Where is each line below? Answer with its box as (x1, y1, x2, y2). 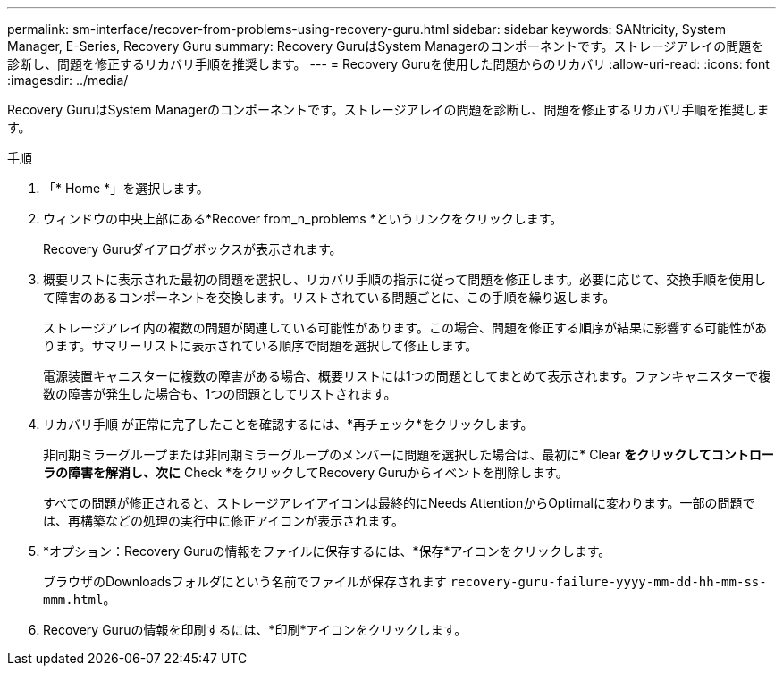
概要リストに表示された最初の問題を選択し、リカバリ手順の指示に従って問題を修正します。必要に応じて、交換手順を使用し (43, 272, 767, 287)
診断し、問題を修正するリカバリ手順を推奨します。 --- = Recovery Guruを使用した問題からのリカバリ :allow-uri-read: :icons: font (7, 56, 770, 72)
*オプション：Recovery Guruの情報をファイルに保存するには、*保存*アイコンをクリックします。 (43, 543, 611, 559)
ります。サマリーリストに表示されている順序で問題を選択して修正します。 (43, 338, 478, 353)
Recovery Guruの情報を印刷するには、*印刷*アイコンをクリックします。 (43, 622, 467, 637)
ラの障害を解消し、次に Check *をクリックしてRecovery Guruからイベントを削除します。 (43, 465, 568, 480)
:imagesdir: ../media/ (7, 72, 129, 88)
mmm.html (43, 593, 104, 607)
